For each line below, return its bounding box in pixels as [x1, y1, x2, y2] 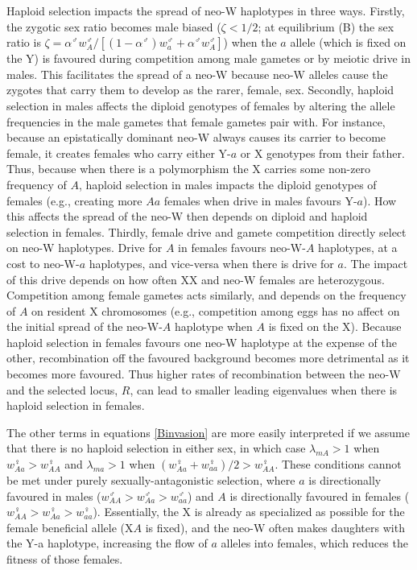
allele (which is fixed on [290, 34, 407, 51]
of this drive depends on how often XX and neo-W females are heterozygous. [6, 271, 385, 287]
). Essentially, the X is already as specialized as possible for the [93, 503, 405, 520]
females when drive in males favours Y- [163, 192, 357, 209]
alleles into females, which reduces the [221, 535, 408, 551]
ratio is [6, 34, 41, 51]
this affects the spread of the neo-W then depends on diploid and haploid [6, 208, 368, 225]
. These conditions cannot [275, 456, 402, 473]
